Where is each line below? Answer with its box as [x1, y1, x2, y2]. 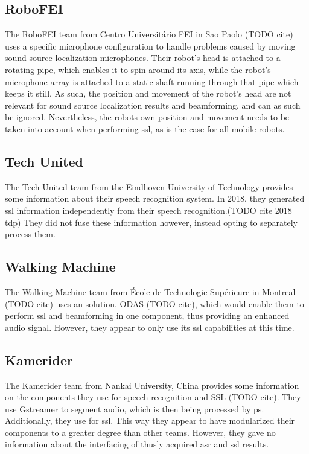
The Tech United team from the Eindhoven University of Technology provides [5, 180, 293, 193]
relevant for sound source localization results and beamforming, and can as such [5, 98, 301, 111]
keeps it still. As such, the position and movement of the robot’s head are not [5, 87, 291, 100]
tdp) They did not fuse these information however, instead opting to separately [5, 216, 298, 228]
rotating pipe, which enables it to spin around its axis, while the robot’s [5, 63, 271, 75]
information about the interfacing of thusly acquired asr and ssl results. [5, 438, 269, 450]
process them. [5, 228, 56, 240]
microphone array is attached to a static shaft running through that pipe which [5, 75, 299, 88]
